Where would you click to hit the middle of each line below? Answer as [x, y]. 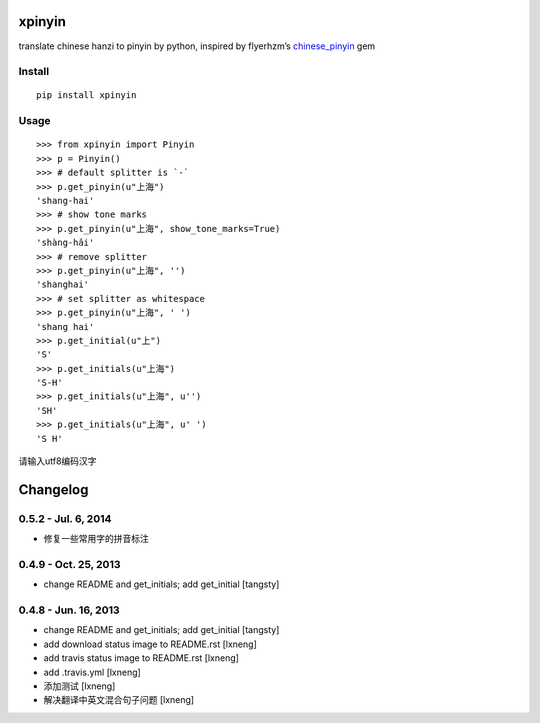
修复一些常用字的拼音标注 [96, 539]
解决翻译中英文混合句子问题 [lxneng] [119, 700]
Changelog [53, 489]
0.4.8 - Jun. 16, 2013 [69, 610]
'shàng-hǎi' [65, 243]
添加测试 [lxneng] [79, 686]
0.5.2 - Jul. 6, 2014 [65, 518]
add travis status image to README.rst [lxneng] [141, 658]
